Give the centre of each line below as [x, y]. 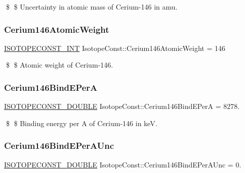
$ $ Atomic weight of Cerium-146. [59, 65]
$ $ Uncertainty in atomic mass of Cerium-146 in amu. [92, 7]
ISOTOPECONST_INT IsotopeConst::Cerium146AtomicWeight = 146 [115, 48]
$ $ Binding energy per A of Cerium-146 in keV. [81, 123]
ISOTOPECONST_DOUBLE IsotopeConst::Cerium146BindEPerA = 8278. [122, 106]
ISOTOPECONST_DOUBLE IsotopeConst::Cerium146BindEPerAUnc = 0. [123, 164]
